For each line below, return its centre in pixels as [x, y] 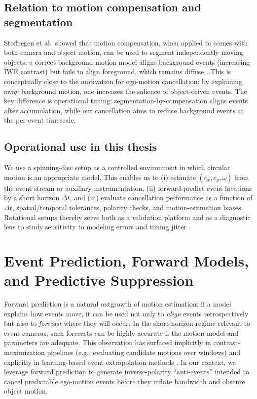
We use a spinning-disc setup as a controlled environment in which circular [117, 167]
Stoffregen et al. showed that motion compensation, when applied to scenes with [126, 42]
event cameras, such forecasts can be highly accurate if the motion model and [121, 332]
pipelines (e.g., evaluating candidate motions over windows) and [144, 352]
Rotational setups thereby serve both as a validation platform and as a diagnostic [127, 217]
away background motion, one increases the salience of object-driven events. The [126, 91]
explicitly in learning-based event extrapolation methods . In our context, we [120, 362]
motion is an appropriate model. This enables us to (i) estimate [100, 177]
